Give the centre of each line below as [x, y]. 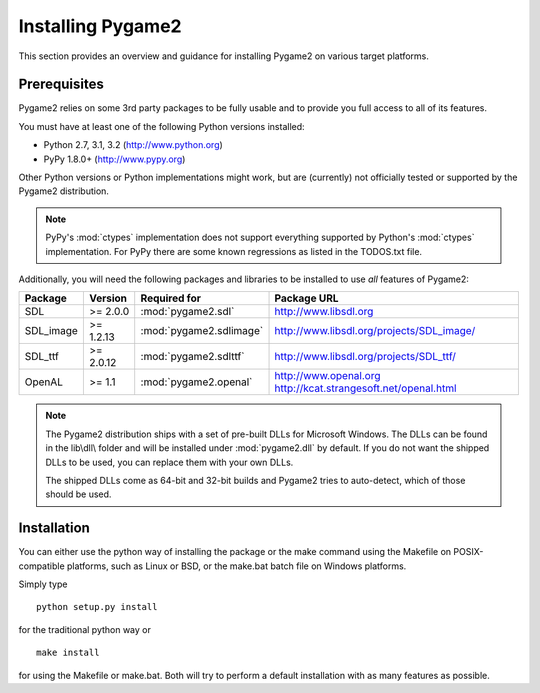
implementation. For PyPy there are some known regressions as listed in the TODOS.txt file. [234, 251]
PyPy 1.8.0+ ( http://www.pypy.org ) [114, 159]
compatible [41, 566]
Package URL [306, 298]
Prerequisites [61, 84]
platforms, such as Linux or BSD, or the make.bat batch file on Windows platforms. [236, 566]
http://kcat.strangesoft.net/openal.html [365, 388]
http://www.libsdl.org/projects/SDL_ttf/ [365, 357]
